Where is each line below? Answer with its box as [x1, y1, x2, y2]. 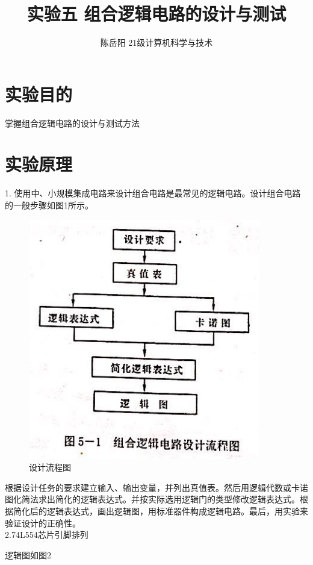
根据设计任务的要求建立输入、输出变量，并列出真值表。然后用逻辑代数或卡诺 [5, 481, 308, 493]
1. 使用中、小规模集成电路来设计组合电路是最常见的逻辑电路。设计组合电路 [5, 187, 301, 199]
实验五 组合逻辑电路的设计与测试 [26, 1, 287, 26]
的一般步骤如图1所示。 [5, 198, 93, 211]
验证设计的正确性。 [5, 516, 81, 529]
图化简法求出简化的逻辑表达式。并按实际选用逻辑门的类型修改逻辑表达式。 [5, 493, 300, 505]
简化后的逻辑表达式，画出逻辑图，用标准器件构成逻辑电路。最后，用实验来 [13, 504, 308, 517]
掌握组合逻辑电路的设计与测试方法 [5, 116, 140, 129]
